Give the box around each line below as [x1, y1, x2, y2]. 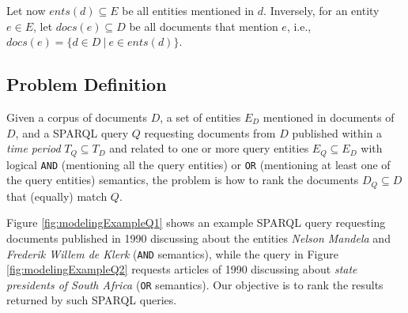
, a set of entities [160, 108, 241, 125]
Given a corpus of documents [6, 108, 148, 125]
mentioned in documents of [263, 108, 395, 125]
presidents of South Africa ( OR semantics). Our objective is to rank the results [6, 276, 383, 292]
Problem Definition [6, 72, 167, 96]
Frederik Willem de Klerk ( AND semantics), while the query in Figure [6, 245, 338, 262]
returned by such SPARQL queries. [6, 292, 177, 308]
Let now [6, 2, 46, 18]
